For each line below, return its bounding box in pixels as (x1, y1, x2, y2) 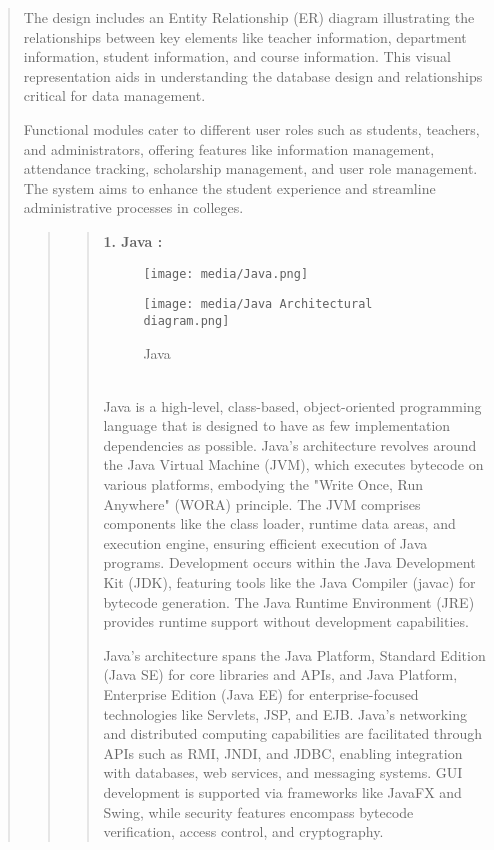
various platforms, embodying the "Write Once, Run (103, 474, 423, 495)
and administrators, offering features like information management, (23, 138, 435, 159)
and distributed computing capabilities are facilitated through (103, 723, 483, 744)
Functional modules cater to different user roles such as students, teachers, (23, 118, 480, 139)
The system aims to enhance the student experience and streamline (23, 177, 436, 198)
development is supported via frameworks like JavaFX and (103, 781, 462, 802)
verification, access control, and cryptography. (103, 821, 384, 842)
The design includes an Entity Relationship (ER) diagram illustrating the (23, 7, 475, 27)
